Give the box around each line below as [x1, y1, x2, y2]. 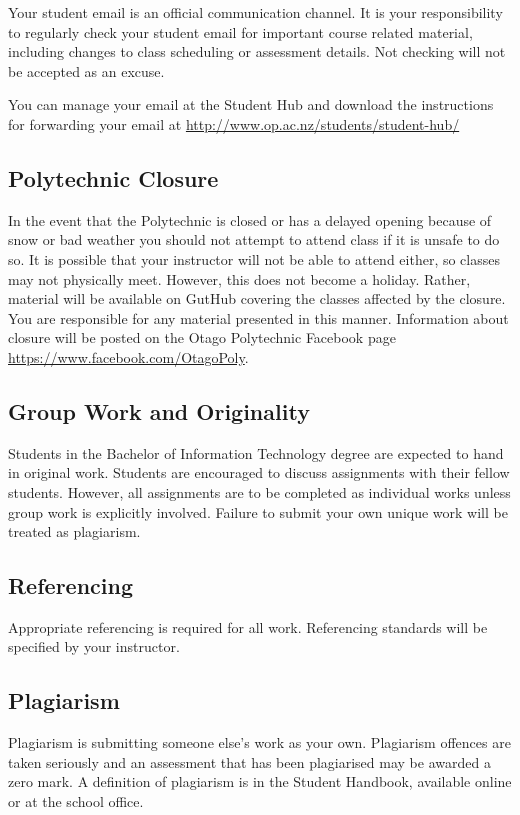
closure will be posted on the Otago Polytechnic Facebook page [8, 327, 396, 348]
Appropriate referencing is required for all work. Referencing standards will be [8, 616, 488, 637]
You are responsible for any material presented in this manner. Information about [8, 307, 509, 328]
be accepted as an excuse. [8, 60, 165, 81]
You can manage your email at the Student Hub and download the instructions [8, 94, 494, 115]
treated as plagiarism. [8, 521, 141, 542]
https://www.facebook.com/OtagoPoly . [8, 346, 249, 367]
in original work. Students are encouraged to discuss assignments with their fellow [8, 462, 510, 483]
